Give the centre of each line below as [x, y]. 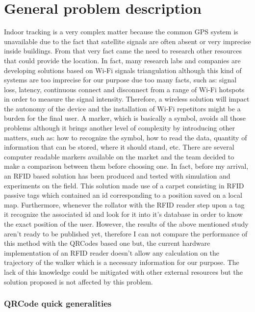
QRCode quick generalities [58, 303]
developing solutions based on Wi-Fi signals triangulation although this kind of [123, 70]
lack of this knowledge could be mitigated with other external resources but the [123, 272]
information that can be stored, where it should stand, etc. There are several [119, 147]
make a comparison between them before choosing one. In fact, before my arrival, [126, 166]
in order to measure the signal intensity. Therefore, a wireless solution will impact [127, 99]
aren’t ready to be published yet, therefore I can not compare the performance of [126, 233]
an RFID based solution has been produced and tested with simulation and [117, 176]
